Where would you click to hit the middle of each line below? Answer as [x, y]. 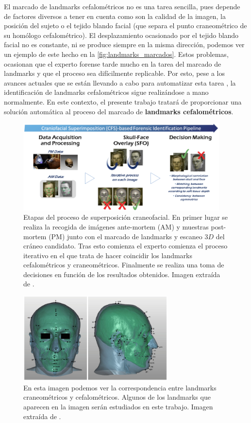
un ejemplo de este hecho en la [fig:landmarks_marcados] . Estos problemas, [116, 54]
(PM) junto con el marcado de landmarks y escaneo [125, 236]
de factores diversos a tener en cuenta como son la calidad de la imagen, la [115, 16]
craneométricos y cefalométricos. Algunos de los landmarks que [117, 397]
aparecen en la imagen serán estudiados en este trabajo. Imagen [118, 407]
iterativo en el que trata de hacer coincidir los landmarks [108, 255]
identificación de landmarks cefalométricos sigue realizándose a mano [106, 92]
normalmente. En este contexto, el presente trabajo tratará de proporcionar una [123, 101]
